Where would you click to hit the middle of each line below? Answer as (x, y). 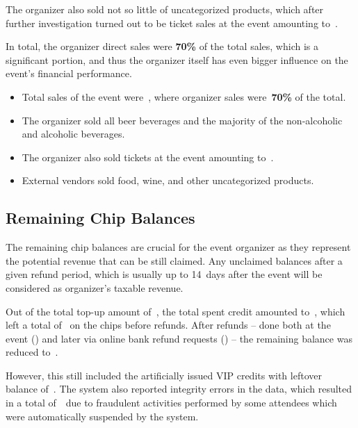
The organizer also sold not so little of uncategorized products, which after (165, 9)
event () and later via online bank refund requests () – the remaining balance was (179, 338)
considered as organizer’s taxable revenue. (95, 287)
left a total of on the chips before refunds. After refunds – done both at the (168, 325)
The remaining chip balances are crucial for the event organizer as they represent (178, 247)
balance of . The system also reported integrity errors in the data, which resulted (179, 389)
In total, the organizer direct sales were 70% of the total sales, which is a (162, 46)
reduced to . (32, 352)
